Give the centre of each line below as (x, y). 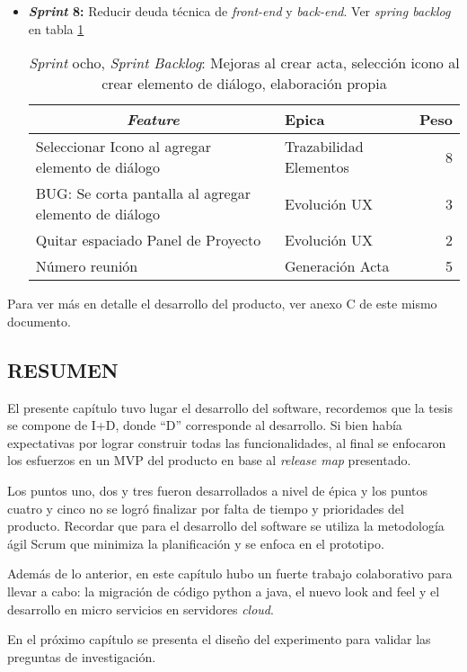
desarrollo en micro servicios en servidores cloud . (141, 609)
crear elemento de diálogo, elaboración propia (244, 84)
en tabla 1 (56, 28)
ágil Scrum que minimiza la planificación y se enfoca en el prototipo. (196, 543)
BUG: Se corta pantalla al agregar (143, 193)
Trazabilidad (324, 147)
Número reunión (87, 266)
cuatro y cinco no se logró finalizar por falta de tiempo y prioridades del (206, 508)
